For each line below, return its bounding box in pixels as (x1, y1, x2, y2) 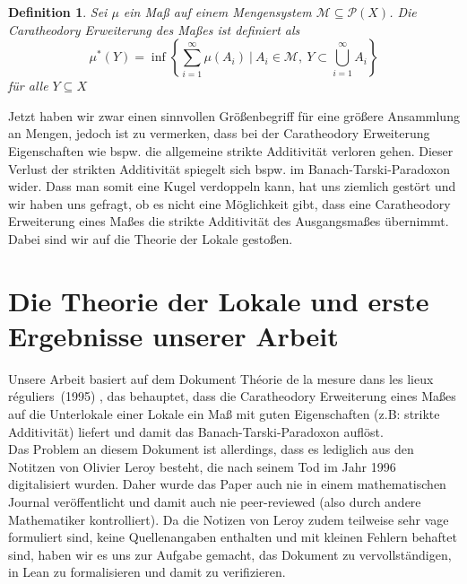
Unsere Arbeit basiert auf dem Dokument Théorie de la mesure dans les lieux (8, 369, 434, 388)
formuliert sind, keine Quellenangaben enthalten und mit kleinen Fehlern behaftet (8, 527, 457, 546)
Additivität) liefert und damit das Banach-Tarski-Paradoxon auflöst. (8, 422, 384, 440)
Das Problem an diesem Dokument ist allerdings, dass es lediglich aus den (8, 440, 414, 458)
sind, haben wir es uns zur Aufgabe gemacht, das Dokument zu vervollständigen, (8, 545, 452, 563)
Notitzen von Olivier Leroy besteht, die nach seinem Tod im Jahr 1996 (8, 457, 396, 475)
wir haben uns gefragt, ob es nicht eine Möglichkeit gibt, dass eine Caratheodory (8, 194, 451, 213)
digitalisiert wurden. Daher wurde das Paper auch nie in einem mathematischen (8, 475, 446, 493)
